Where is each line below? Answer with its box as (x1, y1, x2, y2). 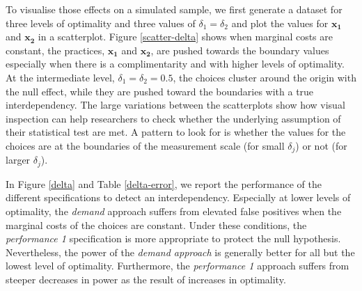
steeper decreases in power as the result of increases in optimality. (6, 272, 286, 286)
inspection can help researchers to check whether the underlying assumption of (6, 111, 341, 125)
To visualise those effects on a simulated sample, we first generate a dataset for (6, 2, 343, 16)
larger (6, 152, 31, 167)
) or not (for (295, 138, 347, 152)
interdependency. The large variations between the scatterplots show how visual (6, 97, 345, 112)
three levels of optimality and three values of (6, 15, 196, 30)
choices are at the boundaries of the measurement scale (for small (6, 138, 285, 152)
